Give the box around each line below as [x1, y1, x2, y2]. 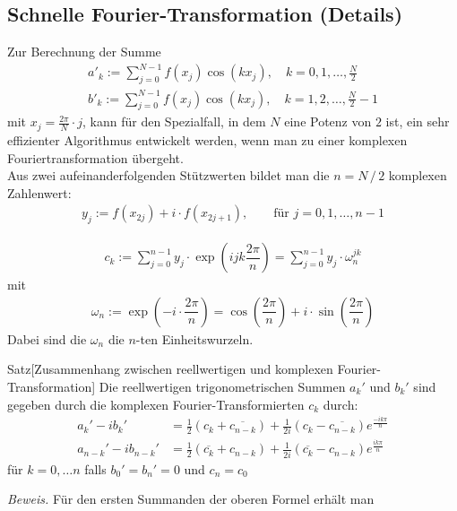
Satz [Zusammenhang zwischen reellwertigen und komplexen [7, 359, 333, 378]
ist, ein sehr [385, 112, 450, 131]
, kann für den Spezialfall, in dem [82, 112, 266, 131]
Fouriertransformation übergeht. [7, 148, 184, 167]
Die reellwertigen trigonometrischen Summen [99, 377, 346, 395]
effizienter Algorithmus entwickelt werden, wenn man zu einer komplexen [7, 130, 408, 149]
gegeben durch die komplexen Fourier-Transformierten [7, 394, 305, 413]
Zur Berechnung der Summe [7, 42, 161, 61]
